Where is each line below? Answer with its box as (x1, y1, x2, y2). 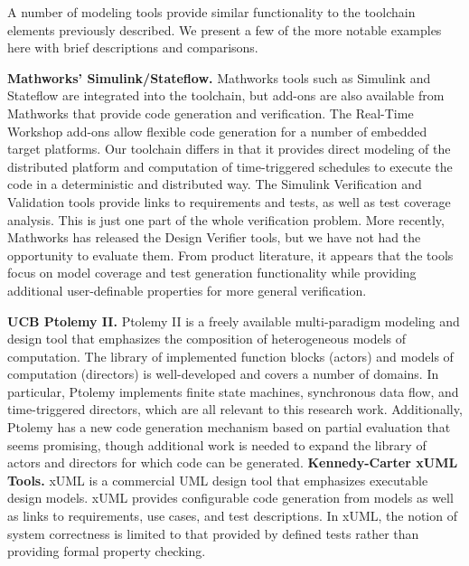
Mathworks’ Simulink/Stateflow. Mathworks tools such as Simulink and (7, 68, 431, 87)
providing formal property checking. (7, 542, 206, 561)
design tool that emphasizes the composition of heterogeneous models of (7, 329, 407, 348)
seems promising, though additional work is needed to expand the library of (7, 435, 427, 454)
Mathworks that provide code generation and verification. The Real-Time (7, 103, 414, 122)
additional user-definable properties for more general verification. (7, 280, 367, 299)
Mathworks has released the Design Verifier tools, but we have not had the (7, 228, 421, 247)
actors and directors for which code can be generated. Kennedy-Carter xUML (7, 453, 458, 472)
